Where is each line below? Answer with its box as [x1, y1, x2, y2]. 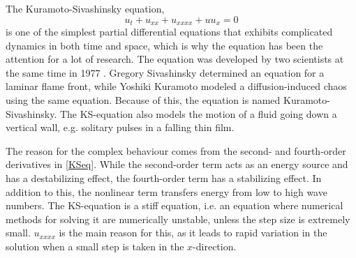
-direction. [193, 238, 237, 253]
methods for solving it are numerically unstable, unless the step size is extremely [6, 211, 350, 226]
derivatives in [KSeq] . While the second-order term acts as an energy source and [6, 157, 348, 172]
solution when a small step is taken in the [6, 238, 184, 253]
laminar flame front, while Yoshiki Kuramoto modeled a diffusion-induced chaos [6, 79, 347, 93]
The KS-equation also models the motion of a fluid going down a [59, 106, 337, 121]
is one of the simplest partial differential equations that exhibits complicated [6, 24, 333, 39]
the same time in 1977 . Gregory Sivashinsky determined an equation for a [6, 65, 325, 79]
